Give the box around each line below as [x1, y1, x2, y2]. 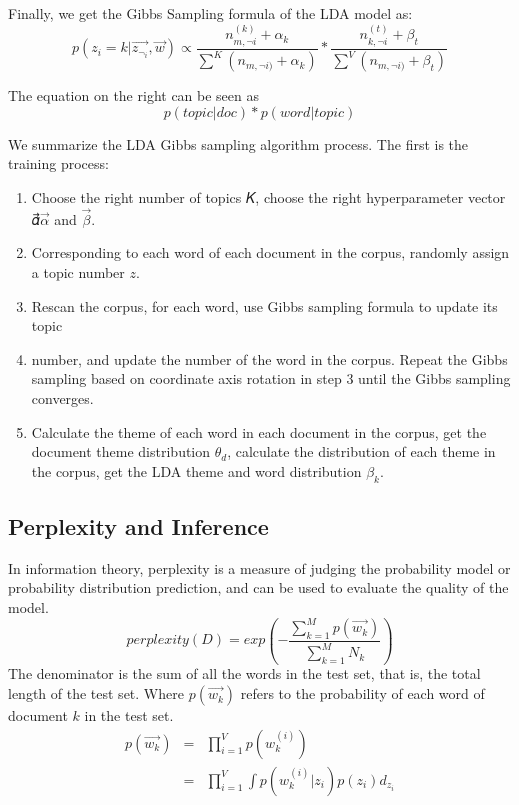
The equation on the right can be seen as [8, 85, 260, 106]
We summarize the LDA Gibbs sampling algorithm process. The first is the [8, 133, 469, 154]
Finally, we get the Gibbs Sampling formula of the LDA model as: [8, 3, 413, 23]
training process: [8, 153, 109, 174]
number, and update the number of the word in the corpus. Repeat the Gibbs [31, 348, 508, 369]
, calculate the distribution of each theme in [227, 441, 496, 462]
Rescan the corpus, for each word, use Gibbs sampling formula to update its [31, 295, 498, 316]
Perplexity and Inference [8, 510, 269, 541]
